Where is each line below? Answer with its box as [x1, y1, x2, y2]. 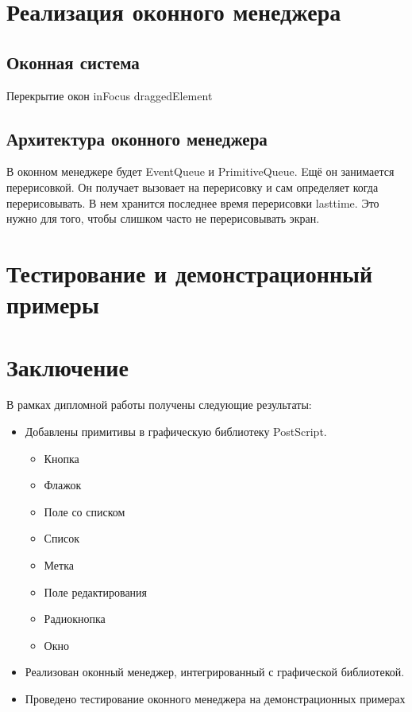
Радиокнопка [44, 610, 106, 627]
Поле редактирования [44, 583, 148, 600]
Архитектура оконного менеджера [6, 126, 268, 150]
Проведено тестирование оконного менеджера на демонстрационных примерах [25, 690, 406, 706]
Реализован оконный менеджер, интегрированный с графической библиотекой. [25, 663, 405, 680]
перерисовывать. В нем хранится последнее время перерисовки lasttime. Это [6, 194, 379, 211]
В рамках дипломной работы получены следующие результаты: [6, 396, 312, 413]
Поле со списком [44, 503, 125, 519]
